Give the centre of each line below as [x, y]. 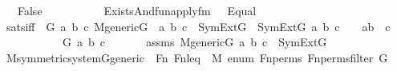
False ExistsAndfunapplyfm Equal [137, 10]
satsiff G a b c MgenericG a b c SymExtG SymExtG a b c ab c [198, 26]
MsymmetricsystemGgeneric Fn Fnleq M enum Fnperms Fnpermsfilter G [197, 57]
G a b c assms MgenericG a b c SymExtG [194, 42]
